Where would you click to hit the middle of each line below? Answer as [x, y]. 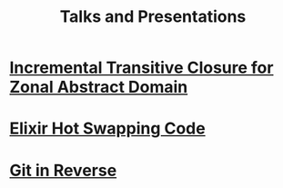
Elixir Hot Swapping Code [108, 129]
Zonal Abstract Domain [99, 87]
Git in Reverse [63, 170]
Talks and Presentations [153, 17]
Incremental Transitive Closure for [141, 68]
